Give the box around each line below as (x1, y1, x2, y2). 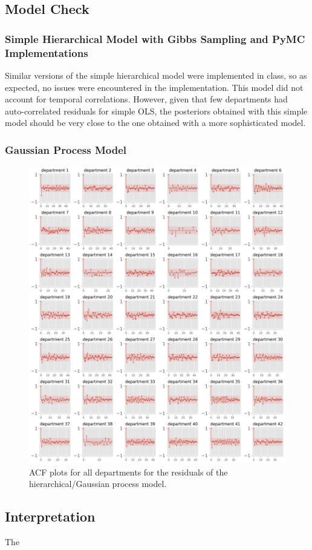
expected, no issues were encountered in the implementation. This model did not (5, 81, 304, 93)
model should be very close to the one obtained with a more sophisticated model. (5, 116, 306, 129)
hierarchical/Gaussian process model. (29, 477, 167, 490)
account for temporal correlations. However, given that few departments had (5, 93, 288, 105)
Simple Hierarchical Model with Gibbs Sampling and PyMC (5, 31, 305, 46)
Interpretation (5, 507, 96, 526)
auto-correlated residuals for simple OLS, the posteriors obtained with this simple (5, 104, 308, 117)
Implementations (5, 45, 88, 60)
